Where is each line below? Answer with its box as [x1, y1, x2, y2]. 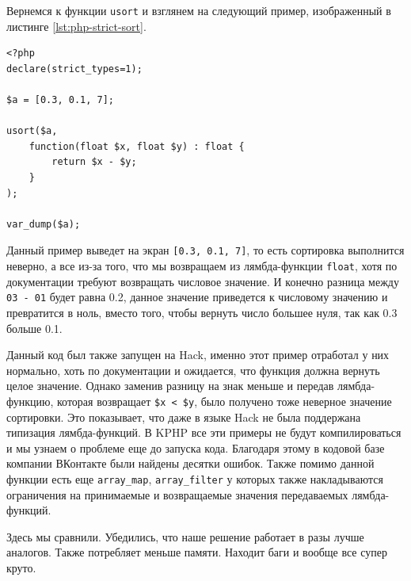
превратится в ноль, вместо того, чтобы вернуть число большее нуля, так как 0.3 [6, 304, 398, 320]
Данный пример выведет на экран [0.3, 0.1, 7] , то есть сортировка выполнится [6, 242, 405, 258]
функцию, [6, 392, 54, 409]
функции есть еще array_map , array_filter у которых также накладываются [6, 470, 383, 487]
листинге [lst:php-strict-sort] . [6, 17, 147, 34]
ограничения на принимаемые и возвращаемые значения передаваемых [6, 486, 348, 503]
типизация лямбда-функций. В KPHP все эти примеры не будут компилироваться [6, 424, 401, 441]
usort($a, [6, 125, 58, 137]
